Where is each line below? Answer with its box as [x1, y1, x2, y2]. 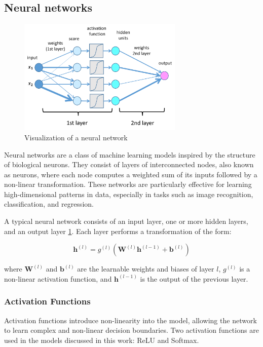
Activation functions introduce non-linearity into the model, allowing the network [4, 315, 257, 325]
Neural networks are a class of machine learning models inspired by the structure [4, 149, 255, 160]
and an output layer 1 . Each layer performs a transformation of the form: [4, 225, 232, 236]
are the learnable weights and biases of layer [77, 263, 214, 274]
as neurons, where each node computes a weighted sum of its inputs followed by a [4, 169, 257, 179]
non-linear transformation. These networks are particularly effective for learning [4, 179, 252, 189]
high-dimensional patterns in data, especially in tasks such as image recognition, [4, 188, 253, 199]
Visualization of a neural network [24, 132, 128, 142]
